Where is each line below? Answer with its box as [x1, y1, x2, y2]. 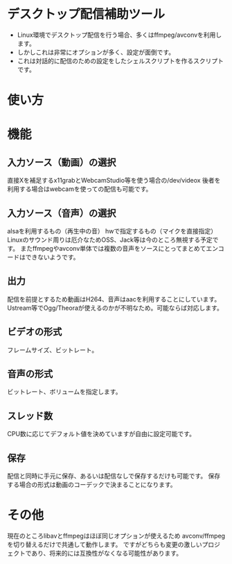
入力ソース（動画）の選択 [7, 156, 116, 168]
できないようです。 [25, 253, 80, 261]
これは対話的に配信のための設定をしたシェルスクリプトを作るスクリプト [17, 56, 224, 65]
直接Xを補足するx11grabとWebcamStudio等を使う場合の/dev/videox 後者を [7, 176, 221, 185]
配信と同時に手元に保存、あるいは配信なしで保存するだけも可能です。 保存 [7, 472, 221, 480]
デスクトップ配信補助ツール [7, 6, 166, 22]
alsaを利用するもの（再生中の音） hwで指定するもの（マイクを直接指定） [7, 226, 217, 235]
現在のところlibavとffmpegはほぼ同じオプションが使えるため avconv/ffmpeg [7, 531, 226, 540]
